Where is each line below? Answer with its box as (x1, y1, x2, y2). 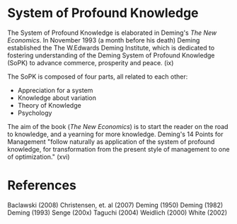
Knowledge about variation (17, 94, 97, 102)
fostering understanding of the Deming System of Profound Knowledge (7, 51, 215, 60)
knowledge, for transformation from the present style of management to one (7, 145, 230, 153)
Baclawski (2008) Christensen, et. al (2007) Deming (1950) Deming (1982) (7, 201, 224, 209)
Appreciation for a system (17, 86, 93, 94)
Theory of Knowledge (17, 101, 81, 109)
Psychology (17, 108, 52, 117)
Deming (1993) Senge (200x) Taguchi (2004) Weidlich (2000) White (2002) (7, 208, 228, 217)
